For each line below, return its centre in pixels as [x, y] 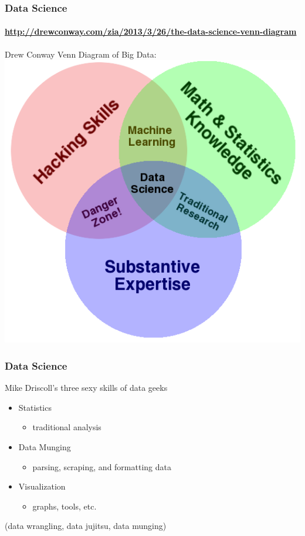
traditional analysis [67, 427]
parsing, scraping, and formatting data [102, 466]
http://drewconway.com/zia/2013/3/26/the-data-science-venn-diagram [151, 31]
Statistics [35, 407]
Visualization [42, 486]
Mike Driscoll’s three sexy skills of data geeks [86, 388]
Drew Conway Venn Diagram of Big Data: [81, 54]
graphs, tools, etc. [65, 506]
